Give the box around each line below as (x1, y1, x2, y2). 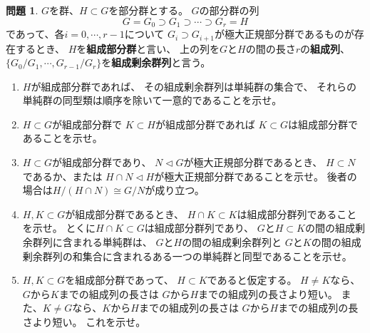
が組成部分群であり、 (52, 155, 152, 170)
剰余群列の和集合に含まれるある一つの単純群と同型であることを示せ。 (22, 248, 352, 263)
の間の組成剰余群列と (182, 235, 282, 250)
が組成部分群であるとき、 (65, 206, 185, 221)
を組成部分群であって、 (65, 272, 174, 287)
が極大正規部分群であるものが (215, 26, 354, 41)
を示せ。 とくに (22, 220, 96, 235)
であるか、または (22, 168, 103, 183)
